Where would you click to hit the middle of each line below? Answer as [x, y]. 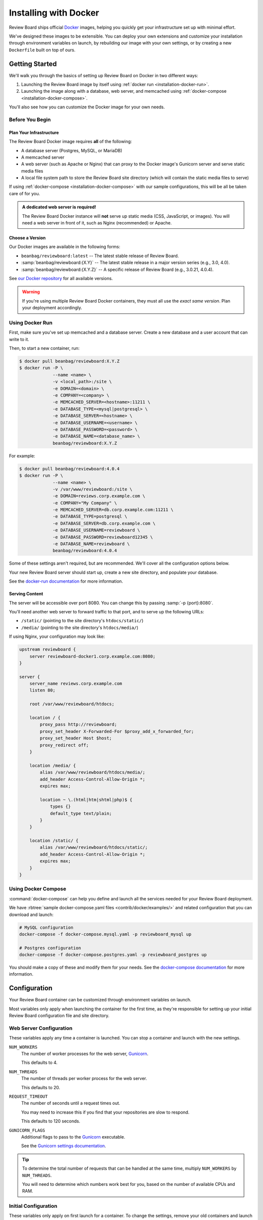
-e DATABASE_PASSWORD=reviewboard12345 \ [103, 537]
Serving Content [26, 594]
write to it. [19, 339]
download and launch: [31, 915]
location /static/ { [54, 841]
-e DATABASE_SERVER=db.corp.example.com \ [104, 523]
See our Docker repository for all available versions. [61, 278]
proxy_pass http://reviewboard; [78, 724]
